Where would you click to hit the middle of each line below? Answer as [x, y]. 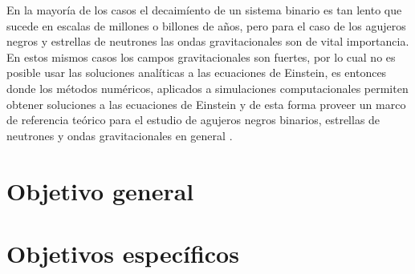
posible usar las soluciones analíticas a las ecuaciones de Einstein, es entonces [197, 73]
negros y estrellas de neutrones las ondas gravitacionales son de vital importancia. [208, 41]
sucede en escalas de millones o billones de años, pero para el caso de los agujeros [206, 25]
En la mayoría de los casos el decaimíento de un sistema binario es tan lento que [204, 10]
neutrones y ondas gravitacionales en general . [120, 135]
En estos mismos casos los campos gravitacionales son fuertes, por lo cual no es [201, 56]
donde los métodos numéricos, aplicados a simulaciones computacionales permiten [207, 88]
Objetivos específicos [123, 253]
